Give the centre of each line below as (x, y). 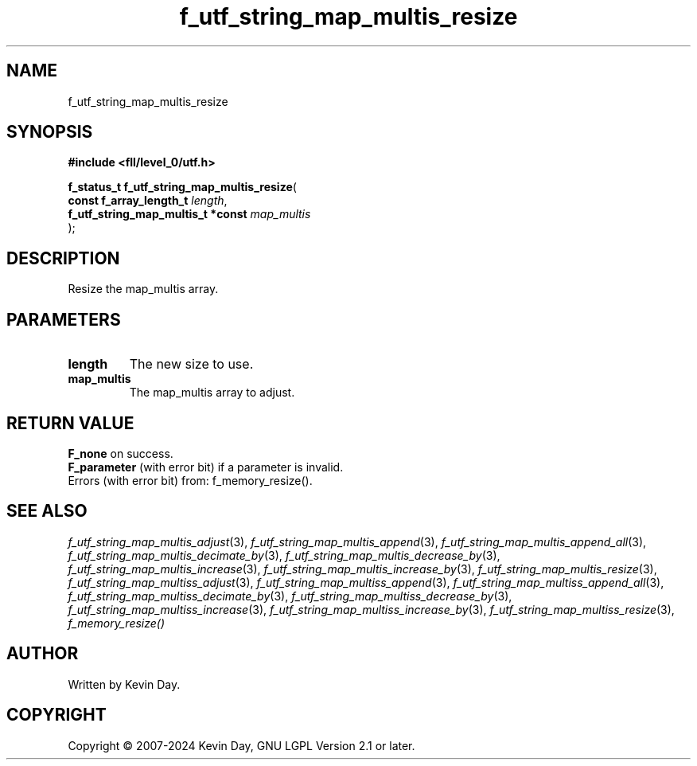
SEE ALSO (47, 511)
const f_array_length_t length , (148, 201)
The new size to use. (191, 364)
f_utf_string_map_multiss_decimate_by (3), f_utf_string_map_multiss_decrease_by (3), (290, 596)
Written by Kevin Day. (124, 684)
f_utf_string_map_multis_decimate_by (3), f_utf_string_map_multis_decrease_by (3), (284, 555)
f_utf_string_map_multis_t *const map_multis (189, 214)
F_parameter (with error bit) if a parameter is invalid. (206, 467)
